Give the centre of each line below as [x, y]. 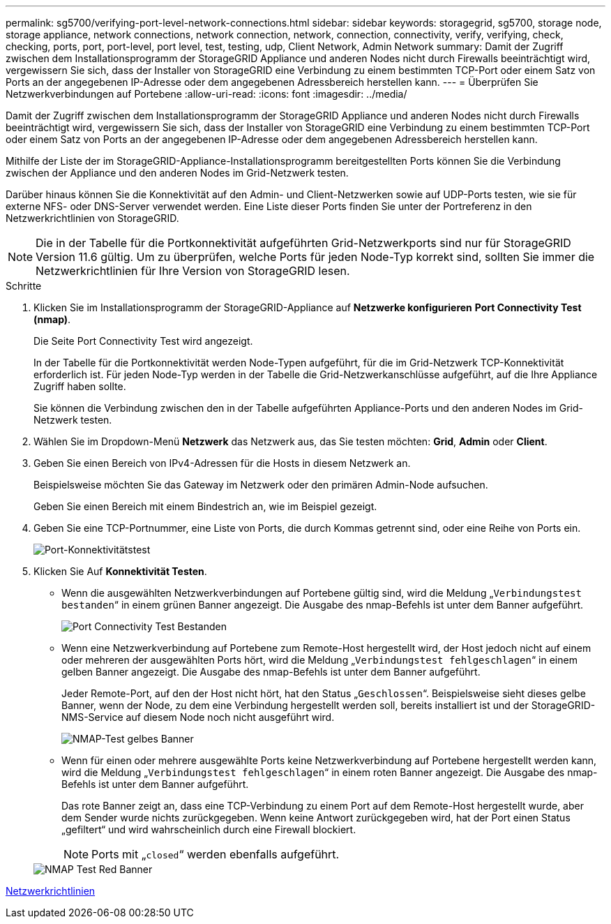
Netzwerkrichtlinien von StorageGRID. [92, 218]
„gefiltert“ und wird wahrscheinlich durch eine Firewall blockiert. [209, 829]
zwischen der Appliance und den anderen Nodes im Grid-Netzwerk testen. [177, 173]
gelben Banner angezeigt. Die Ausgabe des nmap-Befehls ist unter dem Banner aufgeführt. [271, 672]
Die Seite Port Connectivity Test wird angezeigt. [143, 341]
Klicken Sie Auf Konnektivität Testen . [120, 571]
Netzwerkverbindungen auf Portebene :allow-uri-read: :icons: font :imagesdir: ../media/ [206, 94]
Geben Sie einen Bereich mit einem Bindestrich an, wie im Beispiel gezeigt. [205, 506]
